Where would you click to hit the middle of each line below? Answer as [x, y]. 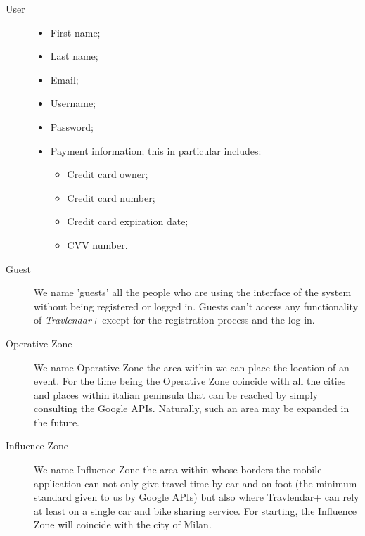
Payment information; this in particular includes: [156, 150]
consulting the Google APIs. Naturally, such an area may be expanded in [192, 408]
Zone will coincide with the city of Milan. [123, 524]
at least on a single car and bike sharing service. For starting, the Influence [195, 510]
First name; [75, 32]
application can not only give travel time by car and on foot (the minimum [196, 483]
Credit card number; [111, 197]
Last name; [74, 56]
